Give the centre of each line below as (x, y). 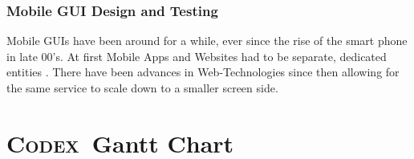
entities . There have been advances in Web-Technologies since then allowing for (203, 72)
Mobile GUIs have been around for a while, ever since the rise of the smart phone (207, 41)
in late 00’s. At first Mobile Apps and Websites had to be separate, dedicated (197, 56)
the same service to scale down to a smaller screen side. (142, 88)
